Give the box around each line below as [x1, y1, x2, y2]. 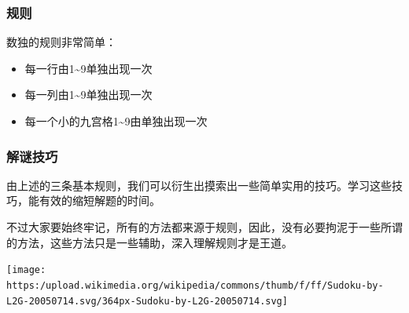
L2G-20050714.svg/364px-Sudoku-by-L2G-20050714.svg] [6, 295, 288, 307]
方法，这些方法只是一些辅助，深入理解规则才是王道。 [17, 234, 293, 250]
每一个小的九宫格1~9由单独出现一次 [24, 113, 208, 129]
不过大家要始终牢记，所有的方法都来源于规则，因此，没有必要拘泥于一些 [6, 219, 381, 235]
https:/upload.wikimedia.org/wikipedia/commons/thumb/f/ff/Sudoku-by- [6, 279, 384, 291]
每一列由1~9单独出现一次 [24, 86, 153, 103]
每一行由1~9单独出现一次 [24, 60, 153, 76]
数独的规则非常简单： [6, 34, 116, 50]
